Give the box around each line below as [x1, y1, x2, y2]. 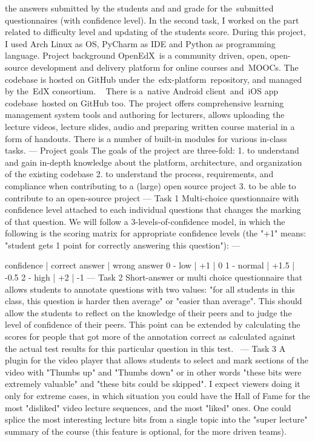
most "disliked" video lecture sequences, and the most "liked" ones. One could [5, 401, 291, 414]
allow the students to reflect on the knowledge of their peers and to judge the [5, 306, 292, 319]
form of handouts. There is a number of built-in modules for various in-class [5, 132, 287, 145]
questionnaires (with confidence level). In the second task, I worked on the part [5, 13, 299, 26]
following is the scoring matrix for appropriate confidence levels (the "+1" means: [5, 227, 307, 239]
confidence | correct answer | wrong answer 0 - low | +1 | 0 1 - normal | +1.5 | [5, 259, 295, 271]
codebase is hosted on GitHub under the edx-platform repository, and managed [5, 73, 302, 85]
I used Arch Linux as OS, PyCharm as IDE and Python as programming [5, 37, 276, 50]
